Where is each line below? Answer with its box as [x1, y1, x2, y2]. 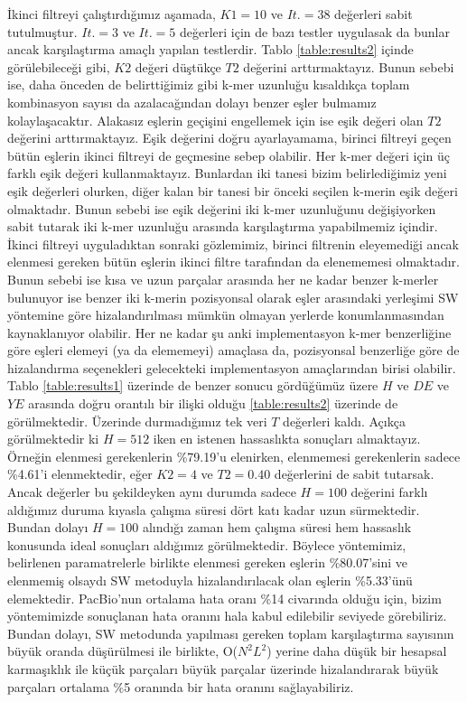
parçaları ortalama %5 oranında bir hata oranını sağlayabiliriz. [7, 677, 354, 696]
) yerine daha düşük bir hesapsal [266, 641, 447, 660]
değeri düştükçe [135, 57, 221, 76]
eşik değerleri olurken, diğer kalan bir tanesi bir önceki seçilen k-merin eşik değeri [7, 181, 458, 200]
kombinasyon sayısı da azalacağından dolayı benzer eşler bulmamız [7, 92, 377, 111]
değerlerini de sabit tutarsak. [274, 464, 434, 483]
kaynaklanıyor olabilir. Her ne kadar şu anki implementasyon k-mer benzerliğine [7, 323, 452, 342]
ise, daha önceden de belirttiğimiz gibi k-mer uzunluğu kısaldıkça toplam [7, 75, 410, 94]
